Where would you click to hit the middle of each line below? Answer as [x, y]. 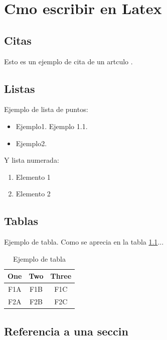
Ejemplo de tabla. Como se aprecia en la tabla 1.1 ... [84, 242]
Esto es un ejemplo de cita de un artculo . [68, 61]
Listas [20, 88]
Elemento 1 [33, 177]
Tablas [21, 221]
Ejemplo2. [31, 143]
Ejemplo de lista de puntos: [46, 109]
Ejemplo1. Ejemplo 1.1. [52, 126]
